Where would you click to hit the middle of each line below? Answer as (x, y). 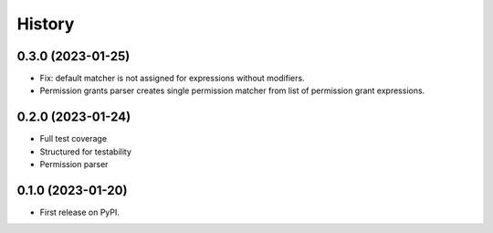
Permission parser (74, 164)
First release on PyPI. (80, 212)
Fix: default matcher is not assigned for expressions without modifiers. (172, 79)
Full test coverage (73, 139)
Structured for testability (86, 152)
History (46, 24)
